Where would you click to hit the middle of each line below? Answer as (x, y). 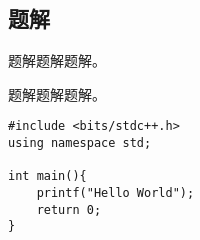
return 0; (69, 209)
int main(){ (47, 176)
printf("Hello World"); (115, 193)
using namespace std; (80, 143)
